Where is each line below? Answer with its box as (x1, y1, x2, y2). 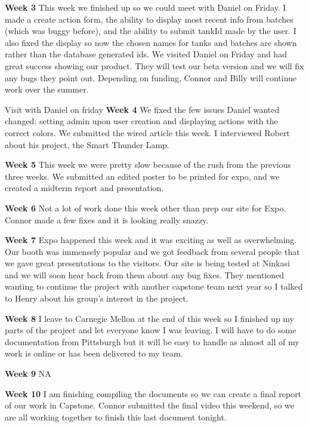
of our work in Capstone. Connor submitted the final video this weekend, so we (5, 399, 294, 411)
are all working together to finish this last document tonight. (5, 410, 227, 423)
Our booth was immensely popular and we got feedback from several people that (5, 245, 300, 257)
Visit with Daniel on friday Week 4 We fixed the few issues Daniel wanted (5, 103, 280, 115)
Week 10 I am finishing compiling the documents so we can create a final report (5, 387, 302, 400)
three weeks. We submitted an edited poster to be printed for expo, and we (5, 170, 280, 182)
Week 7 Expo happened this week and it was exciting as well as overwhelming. (5, 234, 297, 246)
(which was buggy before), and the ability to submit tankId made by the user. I (5, 24, 296, 37)
